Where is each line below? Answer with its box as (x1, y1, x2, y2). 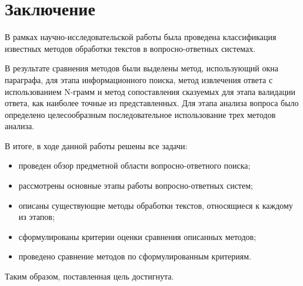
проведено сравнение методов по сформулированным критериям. (18, 250, 251, 262)
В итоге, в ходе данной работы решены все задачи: (5, 139, 188, 152)
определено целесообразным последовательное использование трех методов (5, 108, 276, 120)
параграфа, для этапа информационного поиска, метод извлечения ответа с (5, 73, 273, 86)
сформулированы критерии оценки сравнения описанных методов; (18, 230, 257, 242)
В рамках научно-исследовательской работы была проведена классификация (5, 31, 277, 43)
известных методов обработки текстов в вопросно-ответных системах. (5, 42, 256, 54)
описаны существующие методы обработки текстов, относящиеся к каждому (18, 199, 293, 211)
